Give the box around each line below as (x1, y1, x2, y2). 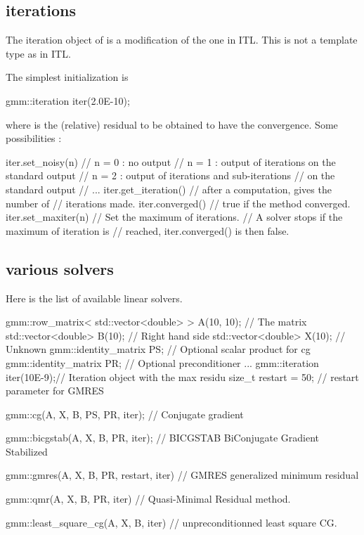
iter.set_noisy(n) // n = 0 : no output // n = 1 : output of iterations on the (6, 154, 336, 169)
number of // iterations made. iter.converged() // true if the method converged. (6, 195, 351, 210)
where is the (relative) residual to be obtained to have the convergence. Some (6, 117, 338, 131)
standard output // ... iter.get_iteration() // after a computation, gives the (6, 181, 332, 196)
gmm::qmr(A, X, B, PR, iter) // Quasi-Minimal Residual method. (6, 491, 291, 506)
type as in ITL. (6, 46, 71, 60)
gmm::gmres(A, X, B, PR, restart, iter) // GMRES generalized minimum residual (6, 468, 359, 482)
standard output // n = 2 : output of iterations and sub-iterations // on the (6, 168, 335, 183)
